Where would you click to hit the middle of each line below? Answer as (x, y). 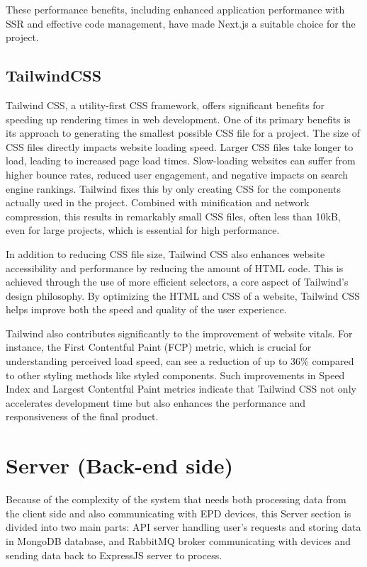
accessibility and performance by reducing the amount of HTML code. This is (175, 268)
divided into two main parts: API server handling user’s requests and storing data (183, 527)
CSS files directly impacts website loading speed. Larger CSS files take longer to (180, 146)
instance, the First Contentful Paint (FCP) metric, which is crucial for (159, 347)
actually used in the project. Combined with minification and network (158, 202)
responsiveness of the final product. (82, 416)
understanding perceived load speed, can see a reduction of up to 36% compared (180, 361)
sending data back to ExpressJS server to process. (114, 555)
